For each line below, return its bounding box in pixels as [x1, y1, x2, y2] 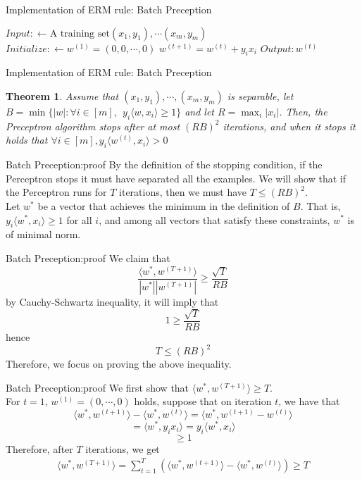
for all [66, 212, 92, 227]
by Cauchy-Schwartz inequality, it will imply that [6, 294, 219, 309]
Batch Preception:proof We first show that [6, 380, 189, 394]
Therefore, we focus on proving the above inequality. [6, 356, 232, 371]
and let [185, 104, 215, 118]
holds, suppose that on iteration [134, 394, 272, 409]
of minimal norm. [6, 227, 81, 242]
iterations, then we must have [119, 185, 247, 199]
